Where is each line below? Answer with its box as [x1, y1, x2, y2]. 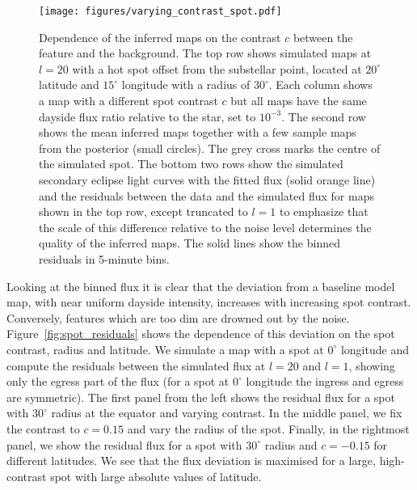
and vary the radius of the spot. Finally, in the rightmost [127, 420, 410, 437]
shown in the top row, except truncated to [39, 203, 248, 220]
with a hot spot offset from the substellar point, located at [72, 60, 362, 77]
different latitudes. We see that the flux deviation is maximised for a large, [6, 452, 376, 469]
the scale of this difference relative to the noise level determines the [39, 218, 372, 235]
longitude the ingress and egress [246, 373, 404, 390]
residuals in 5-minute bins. [39, 250, 170, 267]
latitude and [39, 76, 99, 93]
